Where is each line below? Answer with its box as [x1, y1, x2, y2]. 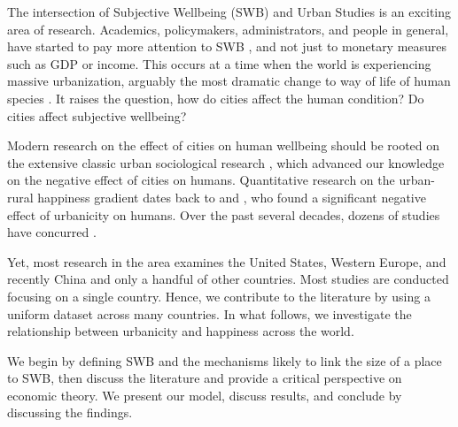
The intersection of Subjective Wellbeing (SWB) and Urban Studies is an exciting [7, 3, 452, 20]
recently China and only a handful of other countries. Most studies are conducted [7, 270, 449, 288]
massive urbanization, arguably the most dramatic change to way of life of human [7, 72, 451, 90]
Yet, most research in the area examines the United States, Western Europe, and [7, 252, 446, 271]
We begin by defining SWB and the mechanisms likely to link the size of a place [7, 351, 442, 370]
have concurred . [7, 223, 97, 241]
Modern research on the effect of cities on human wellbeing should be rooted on [7, 136, 440, 155]
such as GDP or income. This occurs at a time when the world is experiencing [7, 54, 431, 72]
